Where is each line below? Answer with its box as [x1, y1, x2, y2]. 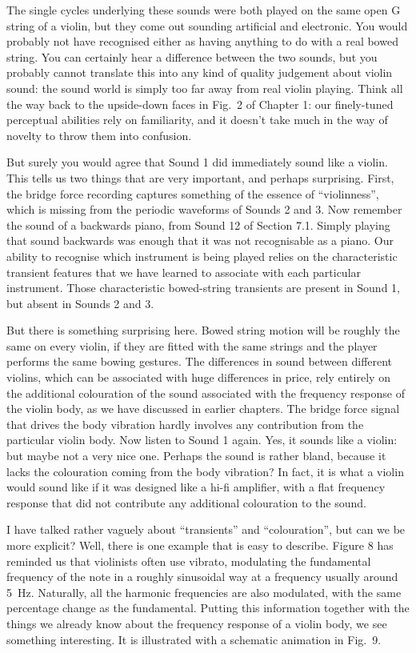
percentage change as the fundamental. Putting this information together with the [6, 599, 410, 616]
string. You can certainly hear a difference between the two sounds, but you [6, 48, 378, 65]
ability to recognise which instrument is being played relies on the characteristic [6, 247, 398, 264]
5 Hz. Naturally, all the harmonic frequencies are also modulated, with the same [6, 583, 402, 600]
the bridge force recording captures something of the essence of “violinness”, [6, 185, 379, 202]
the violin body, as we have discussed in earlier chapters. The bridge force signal [6, 400, 400, 417]
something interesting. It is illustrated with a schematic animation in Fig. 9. [6, 631, 382, 647]
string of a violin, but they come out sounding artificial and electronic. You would [6, 17, 408, 34]
